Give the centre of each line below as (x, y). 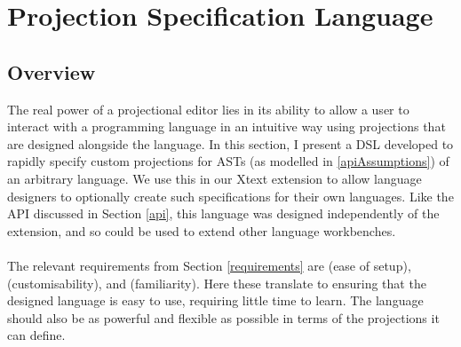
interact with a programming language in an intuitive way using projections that (227, 126)
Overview (52, 71)
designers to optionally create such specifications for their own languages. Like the (230, 196)
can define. (36, 335)
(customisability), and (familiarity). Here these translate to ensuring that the (217, 283)
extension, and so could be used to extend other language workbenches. (202, 230)
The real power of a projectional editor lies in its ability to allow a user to (208, 109)
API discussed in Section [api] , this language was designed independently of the (223, 213)
